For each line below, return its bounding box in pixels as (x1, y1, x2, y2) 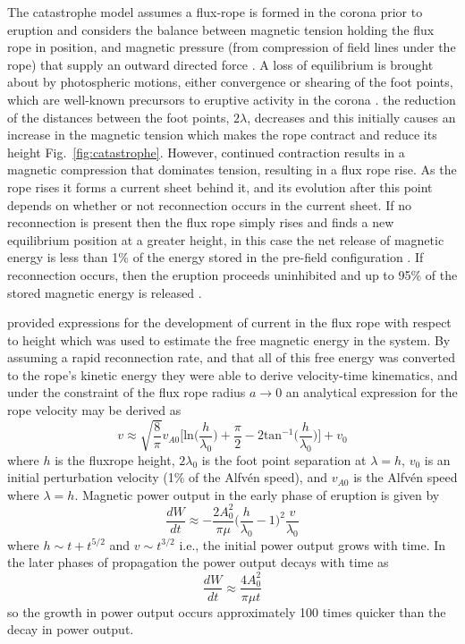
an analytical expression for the (285, 383, 458, 402)
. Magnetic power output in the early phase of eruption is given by (74, 485, 440, 504)
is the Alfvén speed (353, 468, 458, 487)
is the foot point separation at (201, 450, 367, 469)
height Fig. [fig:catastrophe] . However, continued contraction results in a (7, 142, 405, 161)
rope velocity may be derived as (7, 401, 182, 419)
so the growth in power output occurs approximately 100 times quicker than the (7, 602, 446, 621)
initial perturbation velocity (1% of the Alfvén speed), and (7, 468, 327, 487)
